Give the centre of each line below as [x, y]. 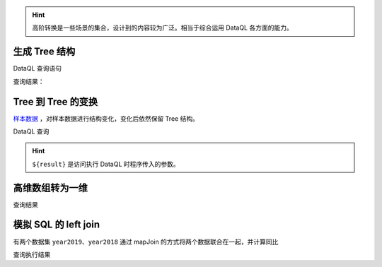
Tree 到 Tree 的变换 [56, 101]
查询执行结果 [32, 254]
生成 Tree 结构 [44, 52]
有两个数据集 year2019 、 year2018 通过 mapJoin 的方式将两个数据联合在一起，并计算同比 [146, 242]
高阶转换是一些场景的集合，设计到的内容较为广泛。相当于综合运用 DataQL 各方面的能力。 [162, 28]
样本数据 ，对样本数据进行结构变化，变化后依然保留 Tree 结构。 [106, 118]
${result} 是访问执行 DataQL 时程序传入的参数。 [106, 164]
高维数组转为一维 [50, 188]
